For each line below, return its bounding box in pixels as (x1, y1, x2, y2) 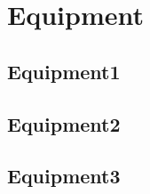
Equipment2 (7, 109, 121, 137)
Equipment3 (7, 162, 121, 190)
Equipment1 (7, 57, 121, 85)
